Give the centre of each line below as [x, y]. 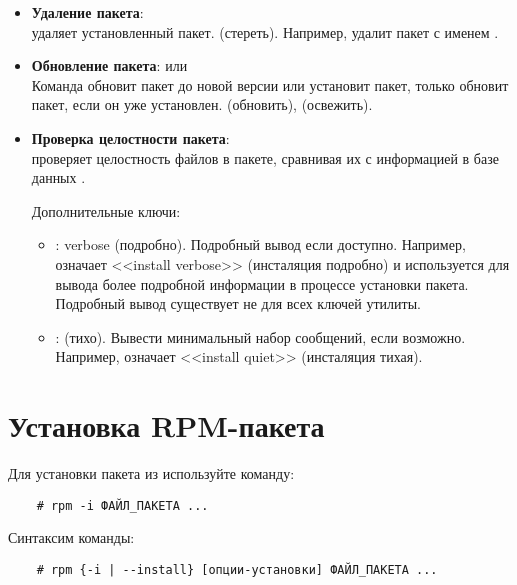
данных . [58, 177]
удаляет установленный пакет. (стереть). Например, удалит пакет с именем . [265, 31]
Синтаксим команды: [71, 537]
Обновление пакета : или [109, 65]
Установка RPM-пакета [166, 425]
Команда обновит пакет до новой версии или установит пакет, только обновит [270, 84]
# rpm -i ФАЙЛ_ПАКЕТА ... [122, 505]
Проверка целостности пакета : [130, 137]
